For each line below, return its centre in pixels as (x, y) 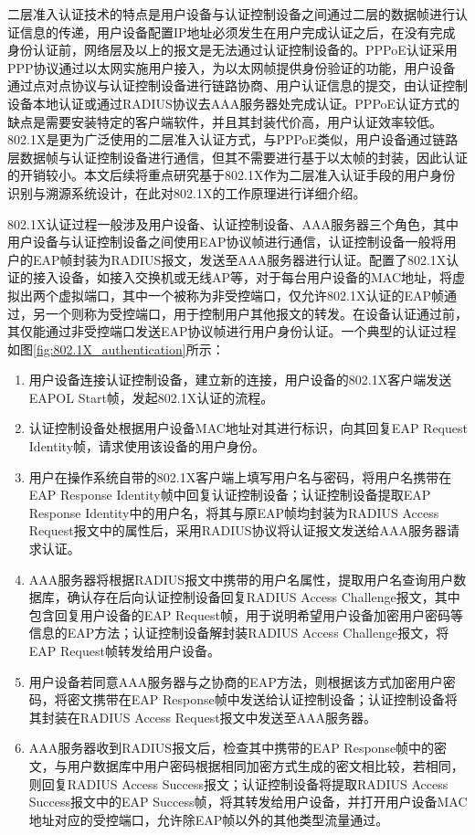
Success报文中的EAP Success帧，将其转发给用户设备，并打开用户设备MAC (248, 802)
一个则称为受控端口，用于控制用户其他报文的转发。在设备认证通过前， (256, 313)
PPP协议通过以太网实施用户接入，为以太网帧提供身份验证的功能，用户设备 (232, 67)
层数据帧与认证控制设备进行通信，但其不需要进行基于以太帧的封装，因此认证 (237, 157)
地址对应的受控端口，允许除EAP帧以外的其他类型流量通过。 (209, 819)
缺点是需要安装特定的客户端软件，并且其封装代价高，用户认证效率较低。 (225, 121)
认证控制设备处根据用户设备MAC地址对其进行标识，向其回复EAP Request (248, 428)
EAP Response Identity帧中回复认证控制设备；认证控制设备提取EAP (230, 495)
